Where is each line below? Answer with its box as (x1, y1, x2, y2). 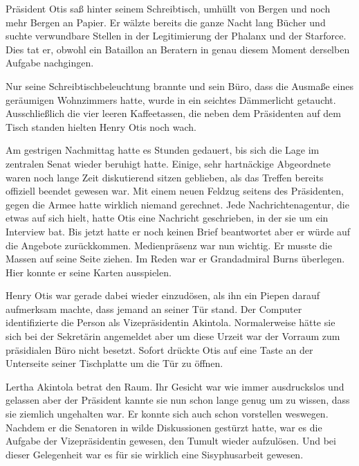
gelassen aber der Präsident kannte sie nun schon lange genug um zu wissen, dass (6, 393, 350, 407)
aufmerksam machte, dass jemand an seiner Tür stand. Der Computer (6, 301, 302, 316)
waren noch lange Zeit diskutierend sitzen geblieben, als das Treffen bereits (6, 170, 324, 184)
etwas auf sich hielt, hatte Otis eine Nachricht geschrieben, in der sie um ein (6, 210, 329, 225)
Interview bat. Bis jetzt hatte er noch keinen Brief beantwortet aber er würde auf (6, 224, 351, 238)
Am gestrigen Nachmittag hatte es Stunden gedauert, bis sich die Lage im (6, 143, 320, 157)
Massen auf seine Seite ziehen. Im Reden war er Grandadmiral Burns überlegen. (6, 251, 345, 266)
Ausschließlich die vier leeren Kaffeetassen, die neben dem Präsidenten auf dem (6, 106, 341, 120)
